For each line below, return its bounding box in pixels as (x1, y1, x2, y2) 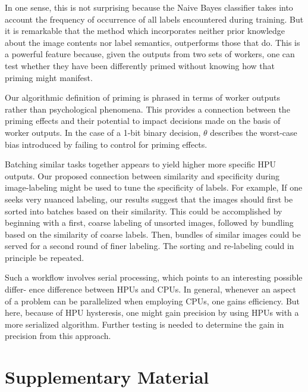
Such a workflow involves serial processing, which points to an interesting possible (5, 271, 303, 284)
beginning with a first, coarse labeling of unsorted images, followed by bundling (5, 216, 294, 229)
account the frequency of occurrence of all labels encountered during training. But (5, 13, 304, 25)
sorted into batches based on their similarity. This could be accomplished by (5, 204, 282, 217)
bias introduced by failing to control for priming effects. (5, 138, 208, 150)
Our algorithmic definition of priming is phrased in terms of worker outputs (5, 91, 281, 104)
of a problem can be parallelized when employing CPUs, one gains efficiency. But (5, 294, 300, 307)
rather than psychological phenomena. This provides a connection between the (5, 102, 290, 115)
